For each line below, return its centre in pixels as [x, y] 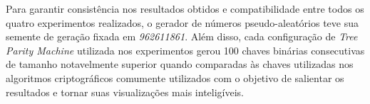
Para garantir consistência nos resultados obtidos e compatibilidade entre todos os [185, 8]
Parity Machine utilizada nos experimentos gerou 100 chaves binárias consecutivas [185, 50]
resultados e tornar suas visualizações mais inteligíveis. [125, 92]
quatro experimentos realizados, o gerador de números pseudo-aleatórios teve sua [182, 22]
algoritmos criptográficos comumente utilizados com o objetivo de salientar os [175, 77]
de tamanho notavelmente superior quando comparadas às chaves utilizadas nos [180, 64]
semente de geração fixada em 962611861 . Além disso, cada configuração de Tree [182, 36]
